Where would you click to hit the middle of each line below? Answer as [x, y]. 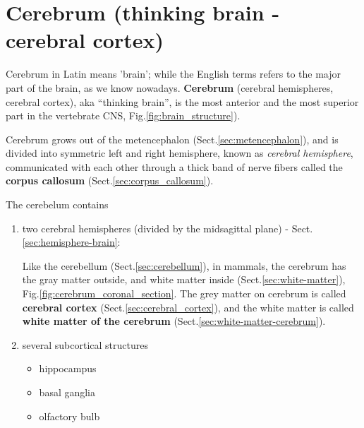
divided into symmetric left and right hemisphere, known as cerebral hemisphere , [180, 153]
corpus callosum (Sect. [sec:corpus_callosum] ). [110, 180]
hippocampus [68, 368]
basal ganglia [67, 392]
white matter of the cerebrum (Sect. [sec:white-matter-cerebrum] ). [174, 321]
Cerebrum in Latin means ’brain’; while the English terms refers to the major [174, 74]
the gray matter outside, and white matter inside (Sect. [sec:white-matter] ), [184, 279]
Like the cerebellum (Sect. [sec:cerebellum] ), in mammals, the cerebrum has [184, 265]
